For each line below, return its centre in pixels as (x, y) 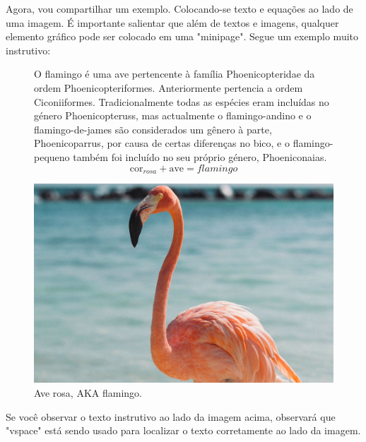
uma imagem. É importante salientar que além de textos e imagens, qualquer (172, 22)
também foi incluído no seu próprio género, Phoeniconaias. (200, 156)
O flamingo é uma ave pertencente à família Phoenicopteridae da (175, 74)
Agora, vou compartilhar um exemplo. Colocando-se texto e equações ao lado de (179, 8)
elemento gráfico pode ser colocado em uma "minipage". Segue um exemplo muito (182, 36)
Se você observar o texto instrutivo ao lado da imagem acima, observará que (171, 416)
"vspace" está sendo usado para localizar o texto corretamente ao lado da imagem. (183, 430)
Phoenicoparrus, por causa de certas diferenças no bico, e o (162, 143)
